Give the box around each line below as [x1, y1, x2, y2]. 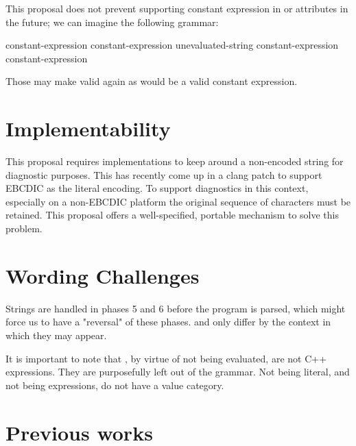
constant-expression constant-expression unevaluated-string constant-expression [5, 38, 339, 52]
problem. [5, 221, 43, 236]
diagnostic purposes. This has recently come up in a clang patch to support [5, 167, 322, 182]
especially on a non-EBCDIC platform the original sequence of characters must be [5, 194, 351, 208]
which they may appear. [5, 327, 107, 342]
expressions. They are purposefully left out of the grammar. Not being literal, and [5, 364, 350, 379]
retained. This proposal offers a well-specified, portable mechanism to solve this [5, 208, 339, 222]
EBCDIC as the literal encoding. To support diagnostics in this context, [5, 181, 309, 195]
